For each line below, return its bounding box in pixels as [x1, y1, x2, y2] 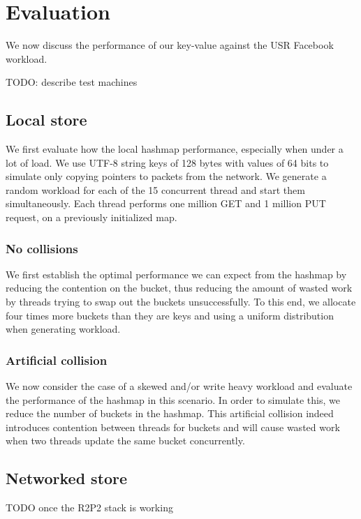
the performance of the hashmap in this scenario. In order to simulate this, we [6, 392, 340, 407]
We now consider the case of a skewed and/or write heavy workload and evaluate [6, 379, 353, 393]
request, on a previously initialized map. [6, 210, 177, 225]
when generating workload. [6, 322, 121, 336]
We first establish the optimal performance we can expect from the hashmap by [6, 266, 347, 281]
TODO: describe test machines [6, 75, 138, 89]
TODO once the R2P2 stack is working [6, 500, 173, 515]
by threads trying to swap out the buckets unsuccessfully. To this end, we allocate [6, 294, 356, 309]
